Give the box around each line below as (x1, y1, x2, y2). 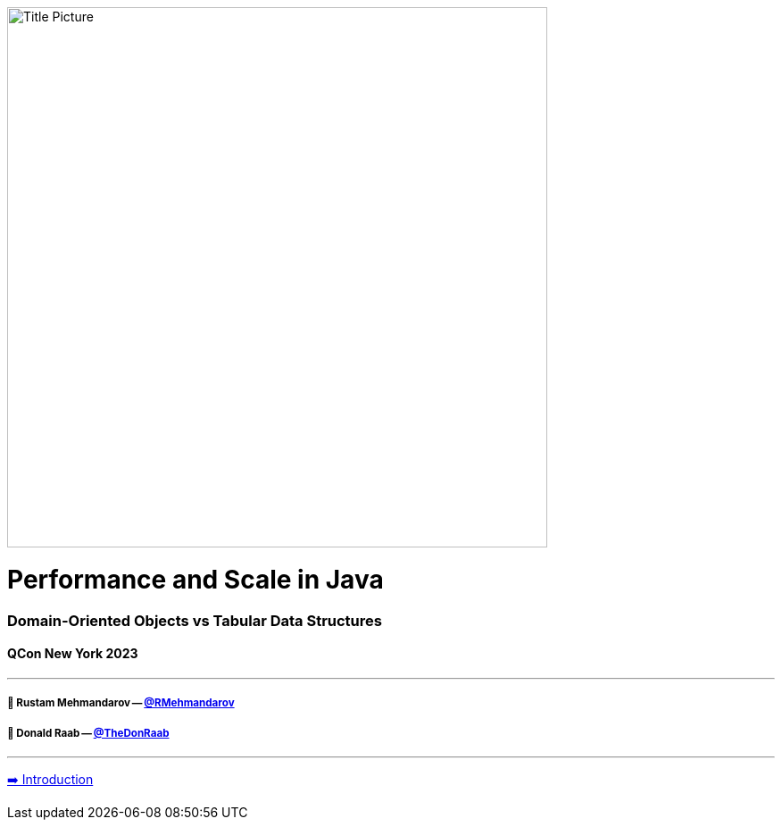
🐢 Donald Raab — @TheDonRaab (7, 726, 170, 739)
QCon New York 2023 (7, 646, 138, 662)
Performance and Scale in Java (7, 564, 384, 595)
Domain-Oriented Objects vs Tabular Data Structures (7, 611, 382, 630)
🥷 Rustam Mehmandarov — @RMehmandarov (7, 697, 235, 710)
